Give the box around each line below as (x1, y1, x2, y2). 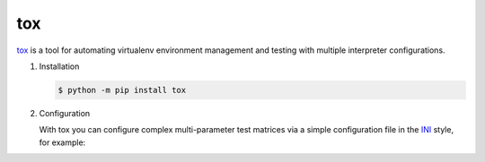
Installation (39, 61, 80, 72)
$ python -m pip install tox (57, 85, 187, 95)
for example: (39, 137, 86, 148)
